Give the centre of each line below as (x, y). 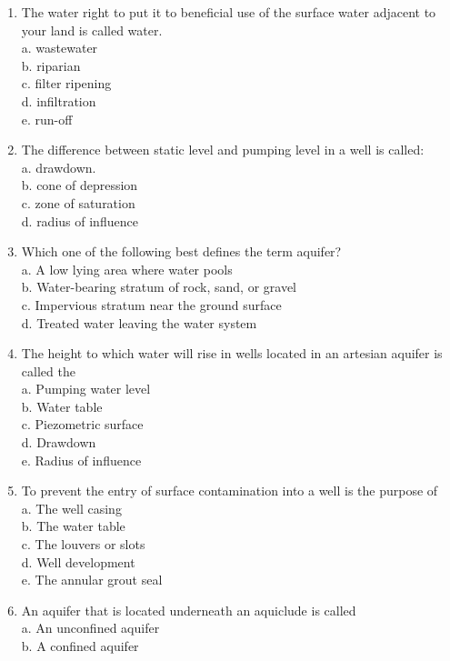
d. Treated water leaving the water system (139, 322)
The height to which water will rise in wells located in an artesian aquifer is (232, 353)
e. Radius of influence (81, 460)
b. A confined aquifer (80, 646)
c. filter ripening (66, 83)
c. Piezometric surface (82, 424)
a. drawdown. (59, 167)
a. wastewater (60, 48)
